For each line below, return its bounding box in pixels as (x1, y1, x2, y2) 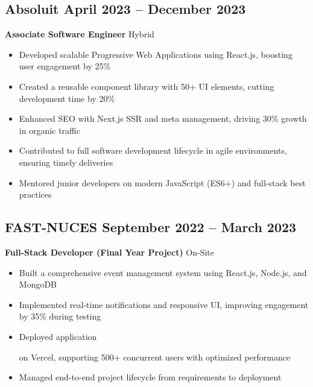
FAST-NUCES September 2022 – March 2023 (5, 218, 297, 236)
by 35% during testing (19, 310, 101, 322)
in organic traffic (19, 124, 80, 136)
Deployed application (19, 330, 97, 342)
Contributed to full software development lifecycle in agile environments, (19, 144, 287, 157)
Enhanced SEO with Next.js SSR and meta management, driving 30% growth (19, 112, 307, 125)
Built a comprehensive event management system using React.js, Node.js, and (19, 266, 307, 278)
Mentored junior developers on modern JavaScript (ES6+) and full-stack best (19, 176, 306, 189)
